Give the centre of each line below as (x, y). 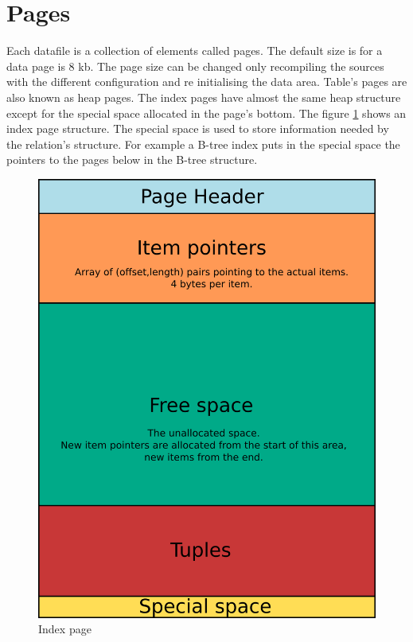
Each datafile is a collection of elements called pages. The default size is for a (195, 51)
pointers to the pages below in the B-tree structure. (132, 160)
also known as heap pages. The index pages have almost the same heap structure (204, 97)
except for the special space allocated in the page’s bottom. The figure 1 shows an (206, 113)
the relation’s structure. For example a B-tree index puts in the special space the (203, 144)
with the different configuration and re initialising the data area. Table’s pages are (207, 82)
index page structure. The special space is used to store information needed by (198, 128)
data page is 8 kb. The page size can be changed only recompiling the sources (195, 66)
